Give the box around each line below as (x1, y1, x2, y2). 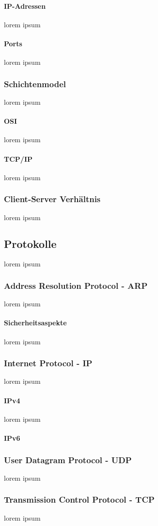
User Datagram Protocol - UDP (4, 453, 132, 466)
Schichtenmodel (4, 77, 66, 90)
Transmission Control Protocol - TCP (4, 493, 155, 506)
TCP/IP (4, 153, 32, 164)
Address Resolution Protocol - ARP (4, 279, 148, 291)
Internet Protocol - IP (4, 357, 93, 369)
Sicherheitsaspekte (4, 318, 67, 328)
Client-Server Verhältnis (4, 193, 101, 205)
